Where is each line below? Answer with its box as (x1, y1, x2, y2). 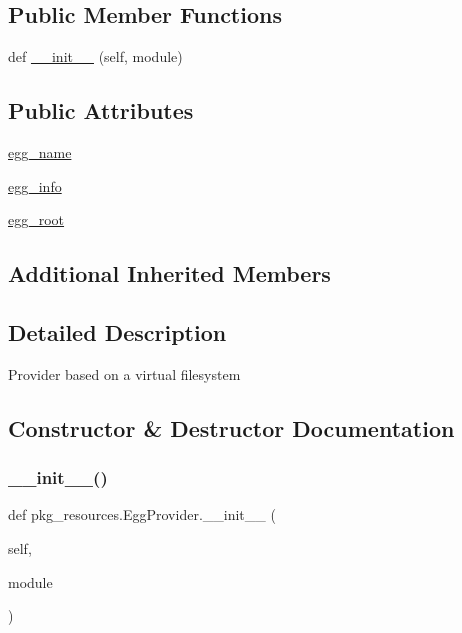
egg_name (8, 142, 72, 162)
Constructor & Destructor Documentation (8, 412, 455, 443)
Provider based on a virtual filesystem (8, 363, 241, 384)
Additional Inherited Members (8, 258, 331, 289)
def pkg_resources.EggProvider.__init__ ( (8, 504, 276, 525)
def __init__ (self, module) (8, 46, 183, 67)
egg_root (8, 209, 65, 230)
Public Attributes (8, 95, 194, 126)
